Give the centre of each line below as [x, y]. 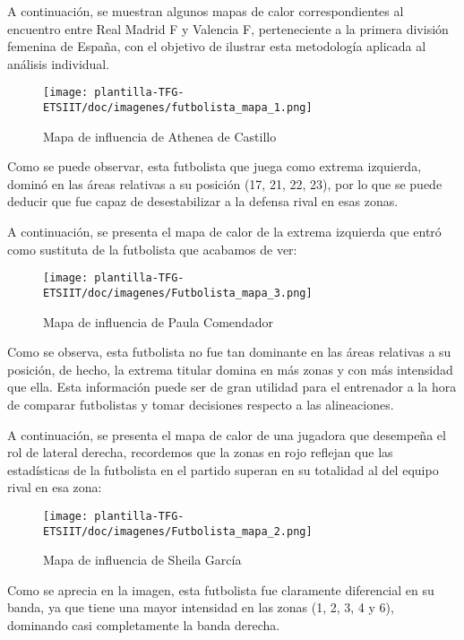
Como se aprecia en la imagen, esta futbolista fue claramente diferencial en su [221, 589]
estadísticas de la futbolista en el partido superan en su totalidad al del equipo [223, 469]
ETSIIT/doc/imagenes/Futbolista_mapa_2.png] [178, 531]
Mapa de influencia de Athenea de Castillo [160, 136]
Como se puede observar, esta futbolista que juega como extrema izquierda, [215, 166]
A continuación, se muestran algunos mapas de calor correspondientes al [206, 11]
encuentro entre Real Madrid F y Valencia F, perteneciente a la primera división [228, 28]
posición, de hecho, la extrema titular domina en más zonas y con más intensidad [230, 369]
